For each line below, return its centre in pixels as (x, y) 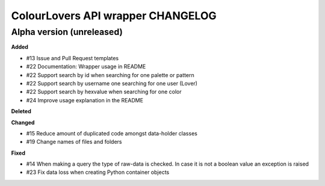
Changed (23, 122)
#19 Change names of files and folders (74, 142)
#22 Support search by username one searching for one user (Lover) (112, 83)
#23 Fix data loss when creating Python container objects (98, 172)
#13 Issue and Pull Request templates (73, 58)
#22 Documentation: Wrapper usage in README (86, 67)
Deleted (21, 111)
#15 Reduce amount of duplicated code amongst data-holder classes (112, 133)
